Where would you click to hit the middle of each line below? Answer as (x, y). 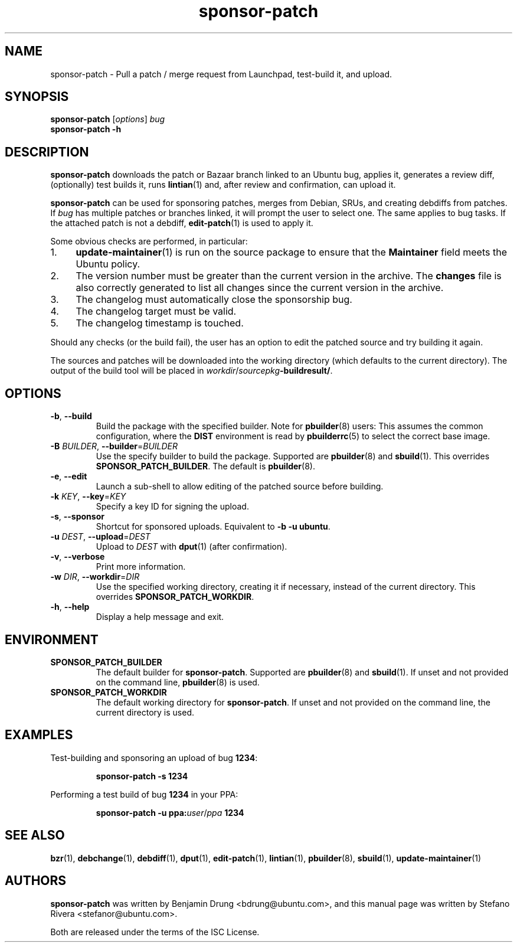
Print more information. (141, 567)
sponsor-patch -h (86, 129)
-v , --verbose (78, 557)
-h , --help (70, 607)
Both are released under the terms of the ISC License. (155, 932)
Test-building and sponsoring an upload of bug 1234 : (154, 757)
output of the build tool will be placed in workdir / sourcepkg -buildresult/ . (192, 371)
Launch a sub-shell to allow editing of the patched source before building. (240, 486)
